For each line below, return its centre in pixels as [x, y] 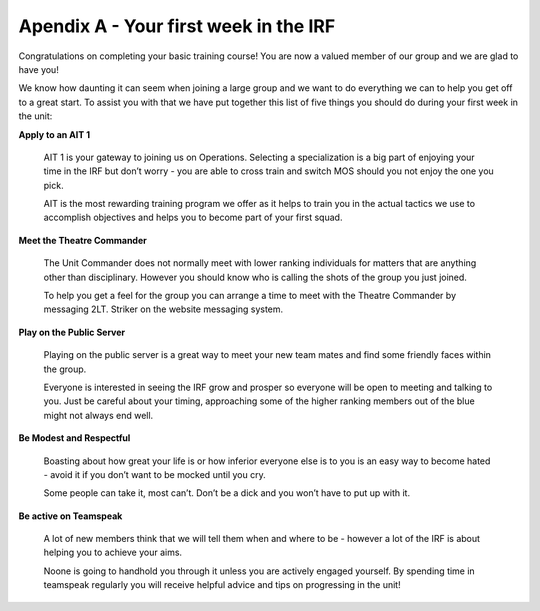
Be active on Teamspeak [70, 516]
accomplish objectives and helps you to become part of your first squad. [193, 217]
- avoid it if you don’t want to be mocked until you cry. [154, 474]
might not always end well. [98, 415]
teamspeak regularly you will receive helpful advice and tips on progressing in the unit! [222, 585]
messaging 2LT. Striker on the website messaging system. [163, 309]
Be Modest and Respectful [74, 438]
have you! [38, 69]
